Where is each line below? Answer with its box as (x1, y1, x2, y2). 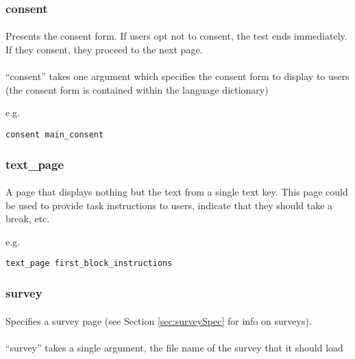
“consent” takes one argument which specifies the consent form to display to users (5, 69, 350, 83)
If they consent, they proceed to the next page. (5, 42, 203, 57)
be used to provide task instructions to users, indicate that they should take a (5, 198, 333, 212)
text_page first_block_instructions (5, 258, 173, 269)
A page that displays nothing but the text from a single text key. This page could (5, 185, 348, 199)
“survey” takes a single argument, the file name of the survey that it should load (5, 340, 343, 354)
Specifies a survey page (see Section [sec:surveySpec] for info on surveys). (5, 313, 312, 328)
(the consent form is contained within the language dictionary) (5, 82, 269, 96)
